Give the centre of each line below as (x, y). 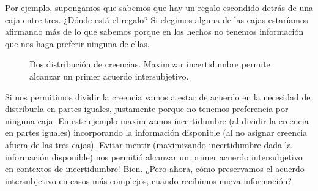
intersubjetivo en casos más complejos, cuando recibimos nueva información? (148, 180)
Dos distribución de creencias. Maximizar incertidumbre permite (150, 64)
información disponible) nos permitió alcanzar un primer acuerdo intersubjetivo (154, 156)
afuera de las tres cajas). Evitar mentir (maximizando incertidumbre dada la (148, 144)
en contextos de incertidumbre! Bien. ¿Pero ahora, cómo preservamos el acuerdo (155, 169)
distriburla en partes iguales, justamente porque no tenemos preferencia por (147, 109)
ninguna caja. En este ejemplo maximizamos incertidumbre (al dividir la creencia (157, 120)
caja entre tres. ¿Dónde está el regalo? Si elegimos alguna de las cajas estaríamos (157, 19)
